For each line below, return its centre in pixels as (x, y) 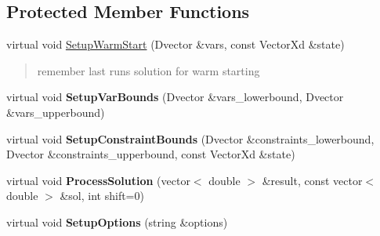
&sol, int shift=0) (102, 196)
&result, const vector (312, 180)
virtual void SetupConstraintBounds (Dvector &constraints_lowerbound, (190, 138)
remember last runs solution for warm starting (148, 70)
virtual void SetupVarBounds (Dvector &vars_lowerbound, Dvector (175, 97)
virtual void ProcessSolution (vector (98, 180)
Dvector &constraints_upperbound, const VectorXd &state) (151, 154)
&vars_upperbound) (56, 112)
